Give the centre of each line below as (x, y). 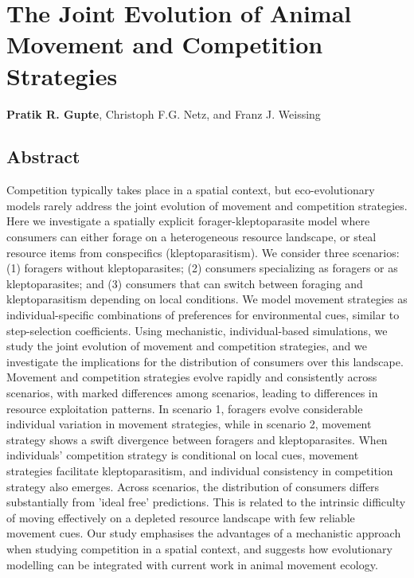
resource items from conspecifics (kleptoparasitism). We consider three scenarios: (203, 252)
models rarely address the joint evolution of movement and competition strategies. (207, 205)
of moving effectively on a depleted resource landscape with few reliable (181, 517)
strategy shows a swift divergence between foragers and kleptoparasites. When (197, 439)
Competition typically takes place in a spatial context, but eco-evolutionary (191, 190)
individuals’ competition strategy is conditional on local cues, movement (183, 455)
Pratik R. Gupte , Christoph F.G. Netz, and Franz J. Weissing (164, 113)
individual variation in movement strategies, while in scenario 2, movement (189, 424)
